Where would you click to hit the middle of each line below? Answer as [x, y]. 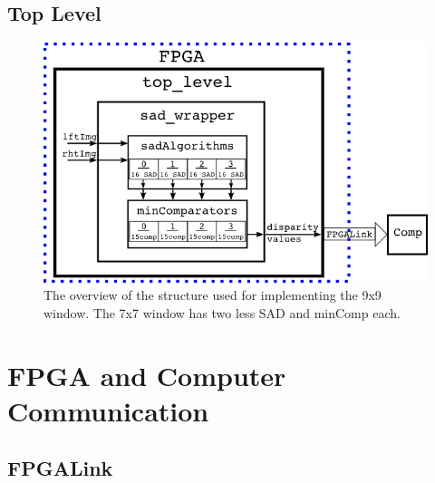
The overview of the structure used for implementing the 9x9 [213, 295]
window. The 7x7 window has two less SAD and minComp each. [222, 312]
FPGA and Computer [147, 375]
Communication [108, 410]
